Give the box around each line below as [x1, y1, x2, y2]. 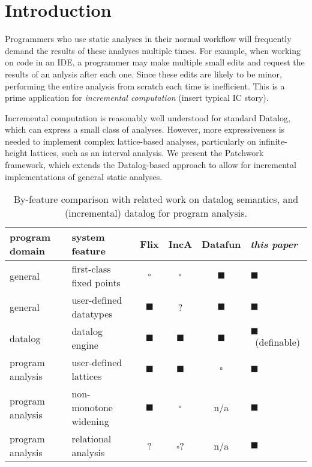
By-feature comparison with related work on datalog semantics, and [13, 192, 299, 206]
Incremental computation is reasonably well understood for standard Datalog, [5, 111, 290, 124]
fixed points [71, 276, 121, 290]
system [71, 230, 105, 244]
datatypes [71, 307, 113, 321]
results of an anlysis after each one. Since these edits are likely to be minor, [5, 67, 282, 80]
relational [71, 432, 112, 446]
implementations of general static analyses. [5, 170, 163, 182]
